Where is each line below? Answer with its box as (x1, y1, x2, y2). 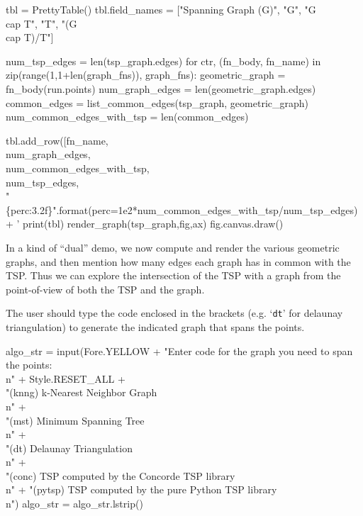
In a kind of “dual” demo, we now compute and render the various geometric (6, 240, 340, 254)
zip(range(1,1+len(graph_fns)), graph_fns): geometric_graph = (6, 67, 286, 82)
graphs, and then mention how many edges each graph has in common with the (6, 254, 351, 269)
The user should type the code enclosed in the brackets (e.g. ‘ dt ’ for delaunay (6, 305, 343, 320)
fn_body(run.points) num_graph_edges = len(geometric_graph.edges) (6, 81, 316, 96)
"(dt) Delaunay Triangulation (6, 440, 133, 455)
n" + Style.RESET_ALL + (6, 371, 125, 386)
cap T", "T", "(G (6, 16, 77, 30)
